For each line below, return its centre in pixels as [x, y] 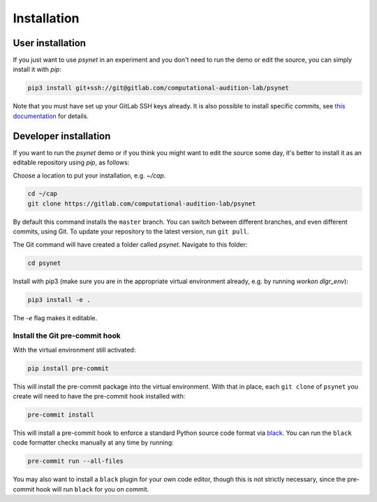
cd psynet [44, 263]
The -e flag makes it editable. [55, 317]
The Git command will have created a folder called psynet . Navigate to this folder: [130, 244]
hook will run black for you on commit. [93, 489]
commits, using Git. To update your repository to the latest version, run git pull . [131, 231]
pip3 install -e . [59, 300]
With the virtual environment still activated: [74, 350]
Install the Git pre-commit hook [67, 336]
